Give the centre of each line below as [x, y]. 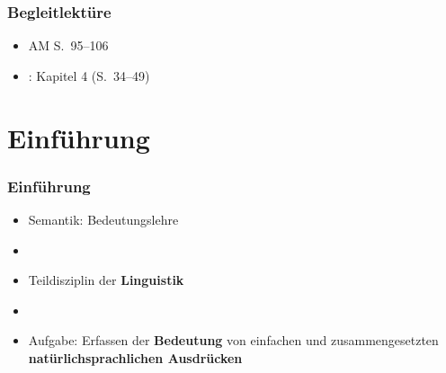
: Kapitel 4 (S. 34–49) [89, 75]
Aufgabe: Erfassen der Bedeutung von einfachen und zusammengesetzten [233, 340]
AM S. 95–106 [68, 45]
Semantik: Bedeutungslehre [103, 219]
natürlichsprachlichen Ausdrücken [135, 357]
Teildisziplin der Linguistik [106, 280]
